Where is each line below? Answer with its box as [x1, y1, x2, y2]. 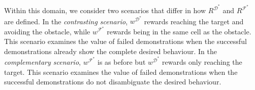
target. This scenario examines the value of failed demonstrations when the [4, 66, 238, 77]
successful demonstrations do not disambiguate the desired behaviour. [4, 76, 221, 87]
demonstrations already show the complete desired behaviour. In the [4, 46, 217, 56]
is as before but [98, 56, 146, 67]
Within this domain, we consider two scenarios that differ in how [4, 5, 206, 16]
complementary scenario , [4, 56, 81, 67]
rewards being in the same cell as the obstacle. [107, 26, 251, 36]
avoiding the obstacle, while [4, 26, 90, 36]
